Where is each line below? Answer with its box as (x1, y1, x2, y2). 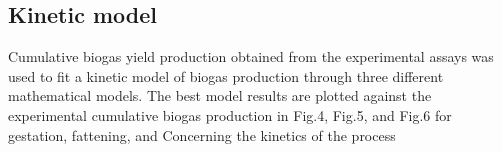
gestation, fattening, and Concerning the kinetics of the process (8, 124, 396, 145)
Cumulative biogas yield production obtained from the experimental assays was (8, 46, 494, 67)
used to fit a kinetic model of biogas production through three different (8, 65, 444, 86)
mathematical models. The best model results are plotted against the (8, 85, 432, 106)
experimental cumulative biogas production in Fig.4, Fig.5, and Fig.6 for (8, 104, 452, 125)
